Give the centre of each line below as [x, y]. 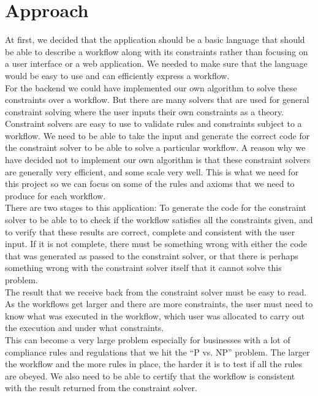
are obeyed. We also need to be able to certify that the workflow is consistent [150, 375]
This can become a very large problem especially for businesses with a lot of [148, 339]
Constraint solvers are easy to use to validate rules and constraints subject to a [153, 124]
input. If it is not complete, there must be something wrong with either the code [156, 244]
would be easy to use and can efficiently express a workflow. [117, 75]
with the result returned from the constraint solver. [101, 388]
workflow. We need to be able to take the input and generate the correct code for [157, 135]
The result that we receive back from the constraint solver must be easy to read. [156, 291]
